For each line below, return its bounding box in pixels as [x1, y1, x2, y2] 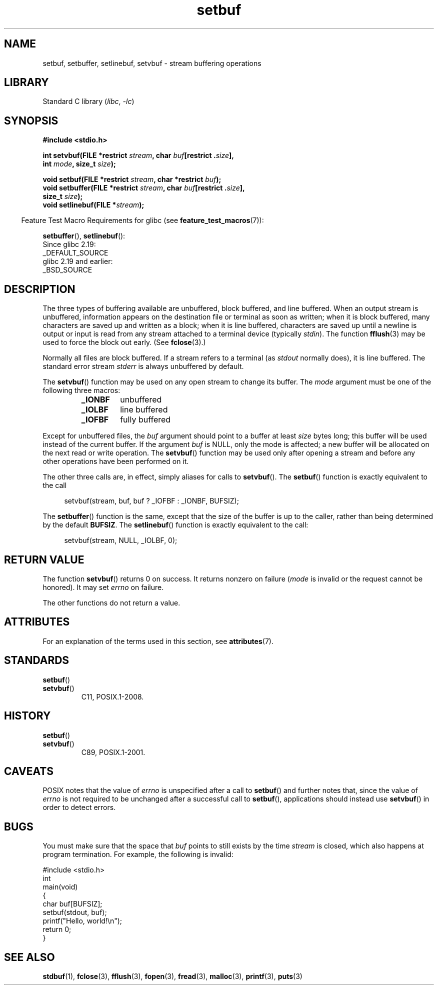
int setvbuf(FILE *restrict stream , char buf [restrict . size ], [42, 151, 234, 160]
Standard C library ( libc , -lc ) [42, 97, 134, 106]
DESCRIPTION [4, 282, 75, 295]
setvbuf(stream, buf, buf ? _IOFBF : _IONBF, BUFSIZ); [64, 496, 239, 505]
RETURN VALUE [4, 553, 84, 566]
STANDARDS [4, 654, 69, 667]
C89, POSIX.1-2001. [81, 747, 145, 756]
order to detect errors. [42, 803, 116, 812]
